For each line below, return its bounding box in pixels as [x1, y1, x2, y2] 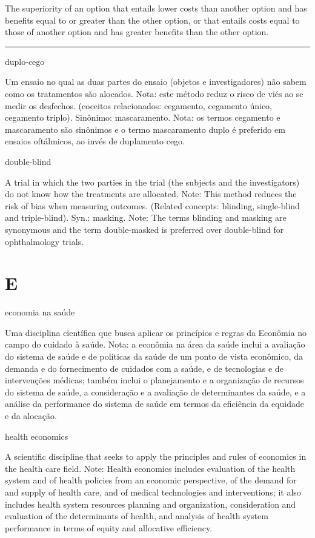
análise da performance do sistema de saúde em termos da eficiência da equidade [5, 397, 304, 410]
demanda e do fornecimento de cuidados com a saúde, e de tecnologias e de [5, 361, 283, 374]
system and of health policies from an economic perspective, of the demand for [5, 474, 297, 486]
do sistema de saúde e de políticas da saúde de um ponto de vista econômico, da [5, 350, 303, 362]
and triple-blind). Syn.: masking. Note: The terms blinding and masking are [5, 211, 287, 224]
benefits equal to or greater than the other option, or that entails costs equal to [5, 13, 300, 26]
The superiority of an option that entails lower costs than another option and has [5, 2, 307, 14]
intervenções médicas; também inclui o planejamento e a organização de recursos [5, 374, 304, 386]
